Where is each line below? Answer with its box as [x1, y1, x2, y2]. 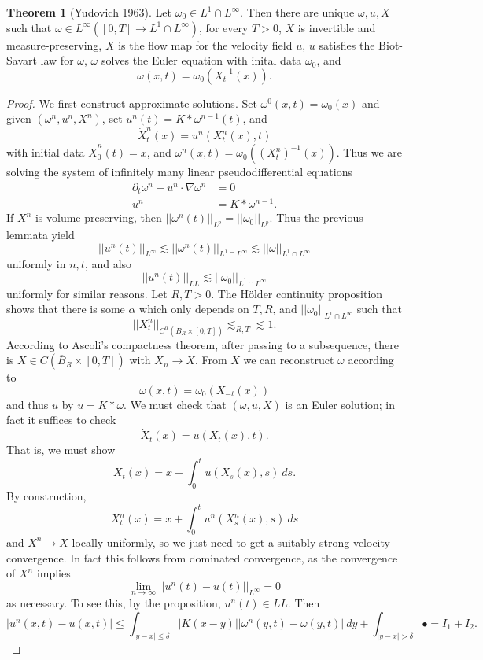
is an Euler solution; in [285, 396, 396, 412]
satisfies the [319, 36, 375, 53]
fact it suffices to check [6, 411, 116, 428]
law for [40, 52, 74, 68]
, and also [84, 256, 132, 272]
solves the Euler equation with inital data [101, 52, 302, 68]
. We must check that [124, 396, 227, 412]
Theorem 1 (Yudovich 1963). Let [6, 4, 172, 20]
